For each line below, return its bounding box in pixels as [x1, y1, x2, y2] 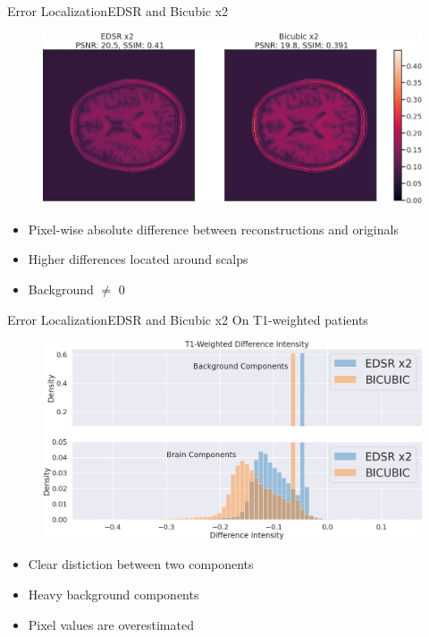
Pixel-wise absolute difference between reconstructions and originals [28, 219, 399, 238]
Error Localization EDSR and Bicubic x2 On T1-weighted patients [7, 310, 368, 328]
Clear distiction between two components [28, 555, 254, 573]
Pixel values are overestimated [28, 615, 194, 633]
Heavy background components [28, 584, 199, 603]
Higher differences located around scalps [28, 250, 248, 268]
